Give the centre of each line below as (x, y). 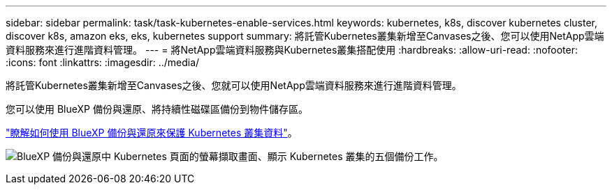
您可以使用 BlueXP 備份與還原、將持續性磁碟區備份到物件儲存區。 (157, 109)
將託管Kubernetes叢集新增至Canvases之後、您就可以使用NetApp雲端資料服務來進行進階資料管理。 (234, 85)
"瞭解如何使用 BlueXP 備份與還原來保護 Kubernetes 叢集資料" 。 (152, 133)
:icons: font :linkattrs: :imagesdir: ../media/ (103, 62)
